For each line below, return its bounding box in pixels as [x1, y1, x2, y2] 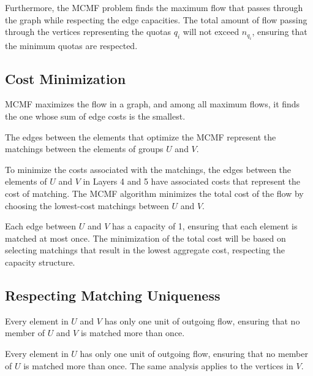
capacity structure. [5, 255, 75, 268]
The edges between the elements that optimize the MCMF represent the [5, 130, 276, 143]
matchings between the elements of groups [5, 142, 164, 155]
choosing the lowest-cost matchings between [5, 199, 169, 212]
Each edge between [5, 220, 77, 232]
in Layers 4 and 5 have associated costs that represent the [83, 175, 301, 188]
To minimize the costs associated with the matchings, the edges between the [5, 163, 292, 175]
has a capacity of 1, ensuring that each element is [112, 220, 298, 232]
